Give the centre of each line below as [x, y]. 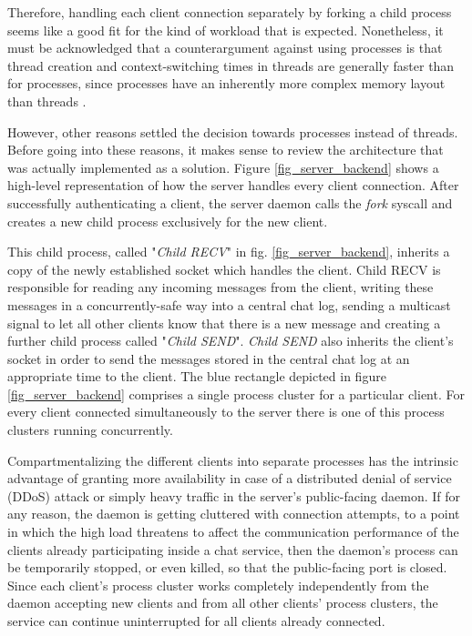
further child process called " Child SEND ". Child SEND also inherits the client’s [231, 341]
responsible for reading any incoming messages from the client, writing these [221, 287]
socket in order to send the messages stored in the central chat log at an [209, 358]
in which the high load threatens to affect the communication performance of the [233, 532]
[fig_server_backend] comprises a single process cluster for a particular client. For [236, 394]
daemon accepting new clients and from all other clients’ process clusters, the [223, 603]
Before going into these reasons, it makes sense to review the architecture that [226, 150]
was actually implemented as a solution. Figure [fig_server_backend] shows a [223, 167]
